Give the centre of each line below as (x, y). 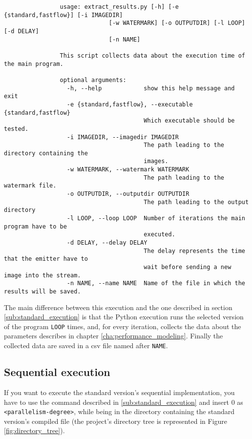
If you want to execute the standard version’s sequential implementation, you (119, 392)
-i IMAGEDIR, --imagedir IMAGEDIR (123, 137)
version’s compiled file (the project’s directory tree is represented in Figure (116, 421)
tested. (16, 129)
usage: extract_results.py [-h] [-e (119, 7)
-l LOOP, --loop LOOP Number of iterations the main (156, 219)
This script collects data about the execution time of (152, 55)
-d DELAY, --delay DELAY (107, 243)
